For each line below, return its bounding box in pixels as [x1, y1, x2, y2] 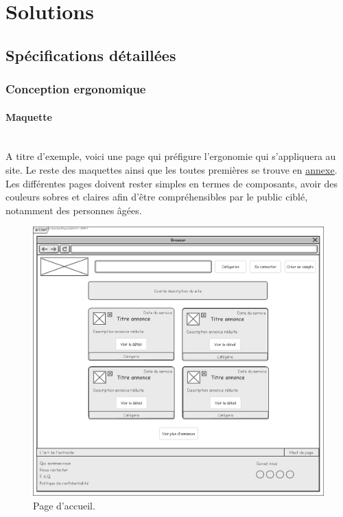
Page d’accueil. [33, 498, 95, 513]
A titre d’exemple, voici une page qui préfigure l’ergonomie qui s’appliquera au [5, 149, 336, 163]
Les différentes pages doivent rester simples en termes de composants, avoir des [5, 176, 338, 190]
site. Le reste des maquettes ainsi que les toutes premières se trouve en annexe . [5, 162, 338, 176]
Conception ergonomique [5, 80, 146, 97]
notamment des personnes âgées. [5, 203, 142, 217]
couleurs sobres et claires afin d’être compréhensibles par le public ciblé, [5, 189, 308, 204]
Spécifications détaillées [5, 44, 176, 65]
